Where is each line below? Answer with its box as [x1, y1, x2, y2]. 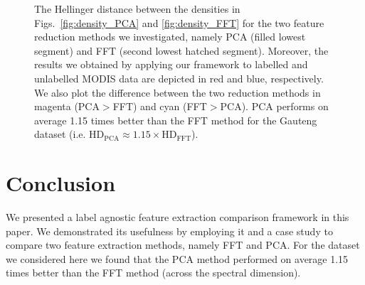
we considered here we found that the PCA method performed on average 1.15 [6, 251, 349, 266]
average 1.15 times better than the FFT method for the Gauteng [34, 112, 317, 127]
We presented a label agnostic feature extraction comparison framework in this [6, 210, 349, 225]
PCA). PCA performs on [220, 99, 329, 114]
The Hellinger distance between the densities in [34, 1, 240, 16]
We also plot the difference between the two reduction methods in [34, 85, 321, 100]
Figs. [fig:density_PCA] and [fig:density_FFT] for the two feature [34, 15, 324, 30]
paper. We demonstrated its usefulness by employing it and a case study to [6, 223, 333, 238]
